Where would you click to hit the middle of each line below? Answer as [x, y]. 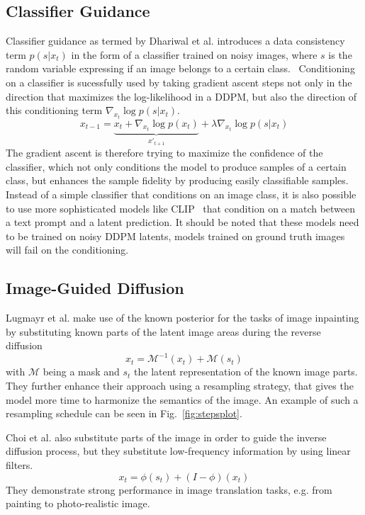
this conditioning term [54, 110]
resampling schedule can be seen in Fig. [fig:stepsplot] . [124, 413]
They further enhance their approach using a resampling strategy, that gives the [180, 385]
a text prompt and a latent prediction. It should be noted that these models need [182, 222]
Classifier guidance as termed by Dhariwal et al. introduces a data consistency [175, 41]
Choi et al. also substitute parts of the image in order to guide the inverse [166, 437]
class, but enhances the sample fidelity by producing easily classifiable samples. [177, 180]
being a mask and [81, 372]
